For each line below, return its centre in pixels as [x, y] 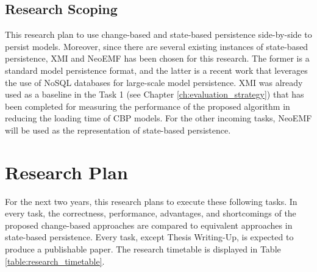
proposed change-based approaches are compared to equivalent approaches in [149, 225]
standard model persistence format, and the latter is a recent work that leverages [156, 70]
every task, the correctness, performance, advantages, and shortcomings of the [151, 213]
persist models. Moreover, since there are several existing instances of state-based [157, 46]
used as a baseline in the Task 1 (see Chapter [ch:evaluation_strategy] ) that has [155, 94]
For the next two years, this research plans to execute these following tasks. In [151, 201]
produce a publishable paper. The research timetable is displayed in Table [143, 249]
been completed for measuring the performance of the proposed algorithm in [148, 106]
